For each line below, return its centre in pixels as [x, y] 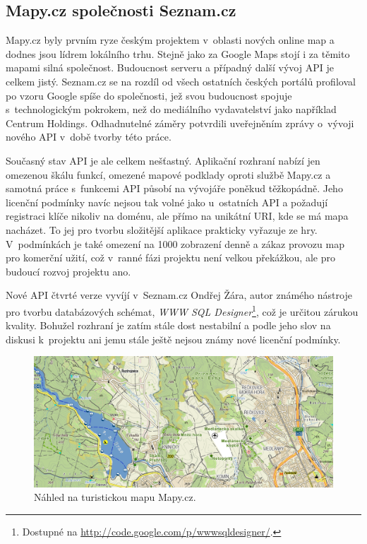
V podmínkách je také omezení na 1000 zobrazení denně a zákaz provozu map [175, 243]
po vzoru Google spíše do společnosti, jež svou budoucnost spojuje [149, 95]
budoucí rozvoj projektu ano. [68, 271]
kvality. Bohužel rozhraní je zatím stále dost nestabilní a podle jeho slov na [168, 325]
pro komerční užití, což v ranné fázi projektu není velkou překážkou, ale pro [170, 258]
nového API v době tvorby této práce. [89, 137]
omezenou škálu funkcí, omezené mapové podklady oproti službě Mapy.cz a [168, 174]
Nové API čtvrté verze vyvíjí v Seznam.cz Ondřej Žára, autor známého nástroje [179, 295]
